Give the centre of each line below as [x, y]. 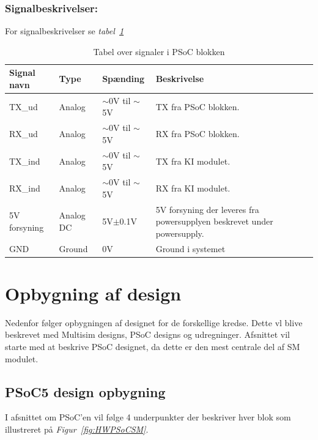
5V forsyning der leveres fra [207, 209]
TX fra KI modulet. [193, 161]
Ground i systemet [190, 248]
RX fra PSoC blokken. [198, 134]
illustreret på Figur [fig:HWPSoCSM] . [77, 429]
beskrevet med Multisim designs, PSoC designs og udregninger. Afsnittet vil [147, 334]
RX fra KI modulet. [193, 188]
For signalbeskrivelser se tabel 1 [65, 31]
